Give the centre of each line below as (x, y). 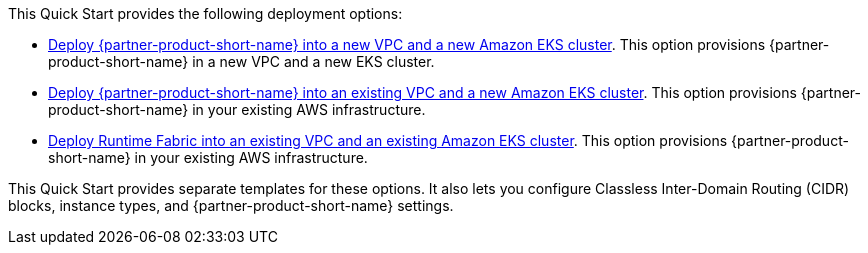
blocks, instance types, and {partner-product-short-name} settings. (231, 205)
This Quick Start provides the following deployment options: (205, 13)
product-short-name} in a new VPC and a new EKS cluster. (241, 61)
